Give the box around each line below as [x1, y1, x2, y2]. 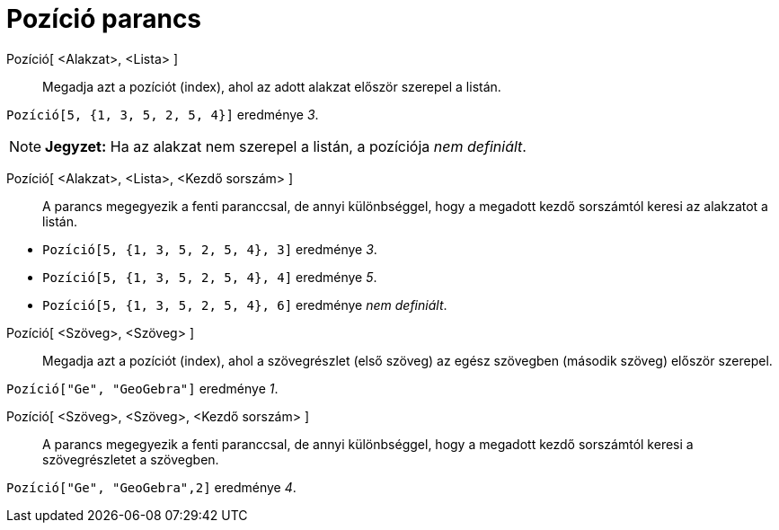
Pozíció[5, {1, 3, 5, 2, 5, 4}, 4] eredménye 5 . [42, 269, 377, 285]
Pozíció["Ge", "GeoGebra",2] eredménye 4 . [6, 479, 297, 495]
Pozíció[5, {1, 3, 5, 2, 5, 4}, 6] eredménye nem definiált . [42, 296, 447, 313]
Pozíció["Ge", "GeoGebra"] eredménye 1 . [6, 380, 279, 396]
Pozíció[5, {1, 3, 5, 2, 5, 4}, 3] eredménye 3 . [42, 241, 377, 257]
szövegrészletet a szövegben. [42, 451, 219, 467]
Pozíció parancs [6, 4, 202, 34]
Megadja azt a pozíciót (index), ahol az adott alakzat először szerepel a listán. [42, 78, 501, 94]
